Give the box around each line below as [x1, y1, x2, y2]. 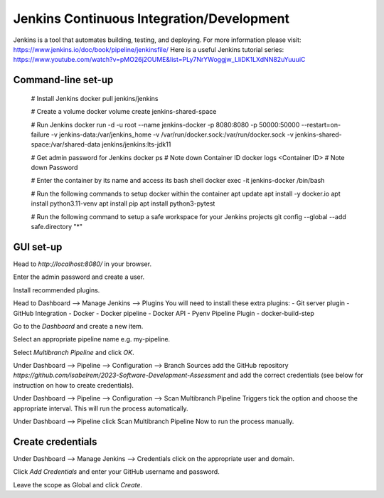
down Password [31, 164, 78, 172]
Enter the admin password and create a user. [13, 272, 145, 281]
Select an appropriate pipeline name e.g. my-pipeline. [13, 335, 171, 344]
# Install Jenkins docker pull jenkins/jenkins [31, 94, 159, 102]
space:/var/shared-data [31, 140, 101, 149]
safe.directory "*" [31, 223, 83, 231]
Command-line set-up [13, 74, 114, 86]
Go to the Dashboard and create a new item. [13, 322, 144, 330]
